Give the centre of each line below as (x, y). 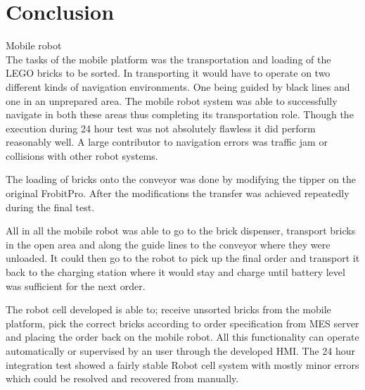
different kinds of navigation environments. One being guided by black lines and (178, 86)
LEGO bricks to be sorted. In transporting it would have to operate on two (168, 73)
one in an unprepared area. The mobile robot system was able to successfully (172, 100)
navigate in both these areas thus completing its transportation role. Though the (180, 114)
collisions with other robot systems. (82, 155)
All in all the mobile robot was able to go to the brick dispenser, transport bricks (181, 231)
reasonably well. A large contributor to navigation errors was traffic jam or (167, 142)
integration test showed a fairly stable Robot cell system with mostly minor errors (182, 364)
